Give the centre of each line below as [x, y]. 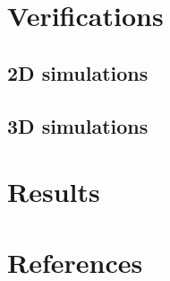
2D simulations [78, 72]
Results [54, 192]
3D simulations [78, 125]
